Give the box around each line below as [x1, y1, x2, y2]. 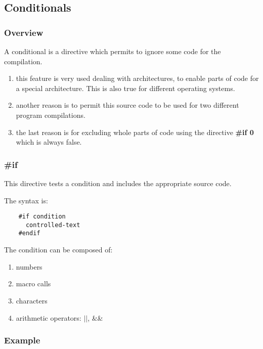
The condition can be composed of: [4, 244, 113, 255]
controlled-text [25, 221, 80, 229]
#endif [18, 230, 40, 237]
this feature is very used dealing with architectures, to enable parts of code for [16, 73, 259, 83]
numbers [16, 261, 42, 272]
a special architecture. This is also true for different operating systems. [16, 82, 235, 93]
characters [16, 295, 48, 306]
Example [4, 334, 40, 346]
